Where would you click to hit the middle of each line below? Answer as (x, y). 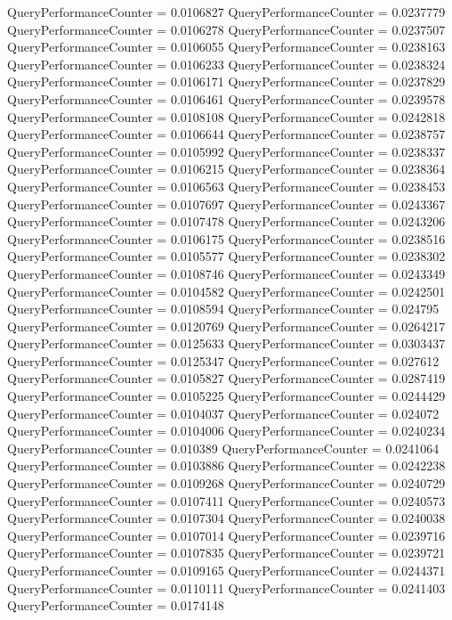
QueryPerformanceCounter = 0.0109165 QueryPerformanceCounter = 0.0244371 (226, 570)
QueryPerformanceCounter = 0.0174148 (116, 605)
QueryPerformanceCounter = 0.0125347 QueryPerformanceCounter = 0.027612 (223, 360)
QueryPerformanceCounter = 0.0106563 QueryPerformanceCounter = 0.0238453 (226, 186)
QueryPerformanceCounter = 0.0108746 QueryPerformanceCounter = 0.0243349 (226, 273)
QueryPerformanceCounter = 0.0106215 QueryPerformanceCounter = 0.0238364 (226, 169)
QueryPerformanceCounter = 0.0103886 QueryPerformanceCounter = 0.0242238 (226, 465)
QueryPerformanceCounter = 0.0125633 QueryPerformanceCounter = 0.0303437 (226, 343)
